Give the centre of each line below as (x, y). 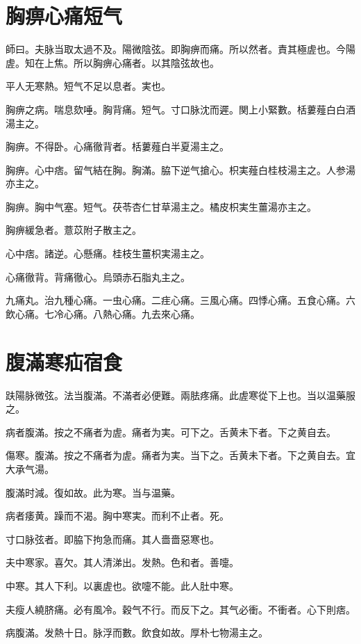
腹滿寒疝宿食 (64, 361)
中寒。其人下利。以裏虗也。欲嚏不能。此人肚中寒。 (122, 585)
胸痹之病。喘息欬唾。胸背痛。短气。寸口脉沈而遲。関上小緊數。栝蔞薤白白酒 (180, 109)
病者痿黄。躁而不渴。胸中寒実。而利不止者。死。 (117, 516)
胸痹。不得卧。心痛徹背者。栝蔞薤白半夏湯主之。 (117, 146)
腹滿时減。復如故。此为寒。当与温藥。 (93, 492)
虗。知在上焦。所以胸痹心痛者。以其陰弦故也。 (112, 62)
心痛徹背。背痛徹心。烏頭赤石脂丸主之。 (98, 276)
